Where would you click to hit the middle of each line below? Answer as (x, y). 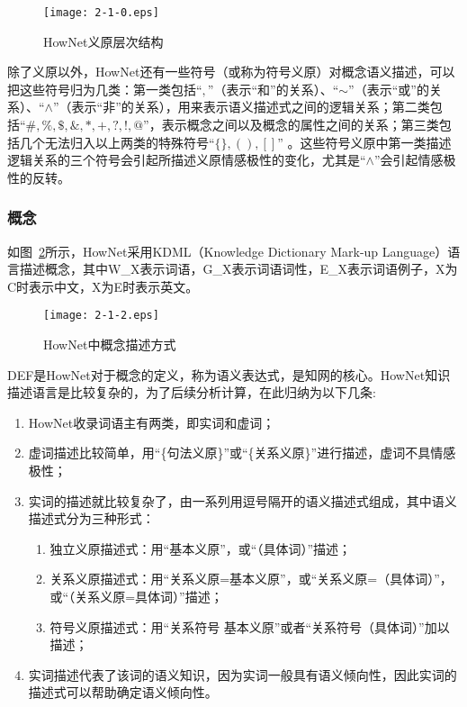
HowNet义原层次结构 (103, 41)
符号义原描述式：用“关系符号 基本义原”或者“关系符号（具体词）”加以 (250, 626)
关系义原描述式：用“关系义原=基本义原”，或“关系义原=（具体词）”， (251, 579)
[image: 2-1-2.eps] (101, 316)
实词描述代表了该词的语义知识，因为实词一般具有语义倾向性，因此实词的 (242, 674)
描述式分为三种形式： (91, 518)
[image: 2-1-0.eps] (101, 13)
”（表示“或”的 (389, 89)
